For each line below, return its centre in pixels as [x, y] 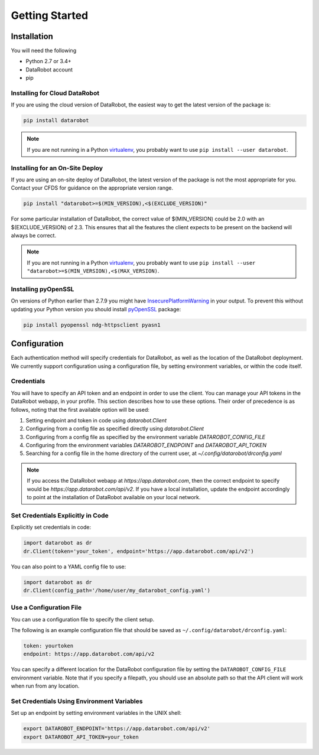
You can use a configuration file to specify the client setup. [83, 619]
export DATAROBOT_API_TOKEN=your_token [81, 737]
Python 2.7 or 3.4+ [48, 61]
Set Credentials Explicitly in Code [60, 515]
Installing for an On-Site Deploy [57, 168]
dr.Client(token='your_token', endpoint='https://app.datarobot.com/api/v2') [139, 551]
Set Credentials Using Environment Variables [77, 701]
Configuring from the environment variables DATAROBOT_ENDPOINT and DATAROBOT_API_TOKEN [146, 445]
